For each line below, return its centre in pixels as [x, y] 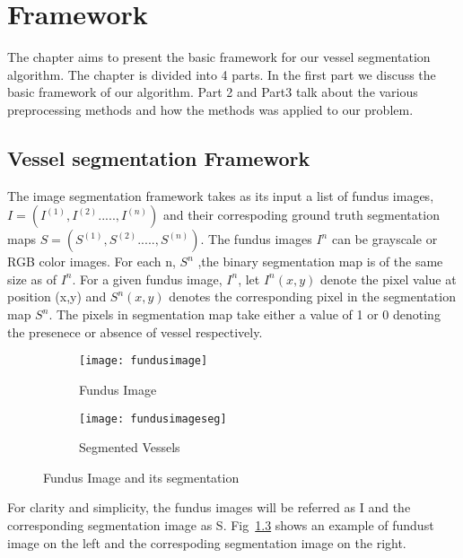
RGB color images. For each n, [92, 262]
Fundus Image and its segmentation [141, 477]
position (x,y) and [57, 296]
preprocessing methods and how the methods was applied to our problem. [210, 109]
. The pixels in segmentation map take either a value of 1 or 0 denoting [245, 314]
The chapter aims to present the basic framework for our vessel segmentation [219, 57]
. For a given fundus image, [147, 279]
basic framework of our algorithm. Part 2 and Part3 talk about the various [213, 92]
